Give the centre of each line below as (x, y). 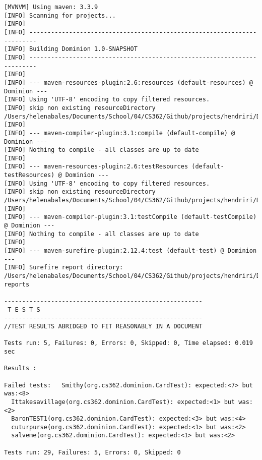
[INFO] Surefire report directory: (64, 268)
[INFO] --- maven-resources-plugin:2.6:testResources (96, 167)
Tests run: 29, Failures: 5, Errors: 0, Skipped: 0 (92, 452)
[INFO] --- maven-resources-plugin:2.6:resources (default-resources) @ (128, 82)
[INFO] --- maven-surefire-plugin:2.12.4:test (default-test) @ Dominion (130, 251)
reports (17, 284)
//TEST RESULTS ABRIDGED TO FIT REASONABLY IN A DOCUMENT (103, 326)
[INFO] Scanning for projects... (60, 15)
